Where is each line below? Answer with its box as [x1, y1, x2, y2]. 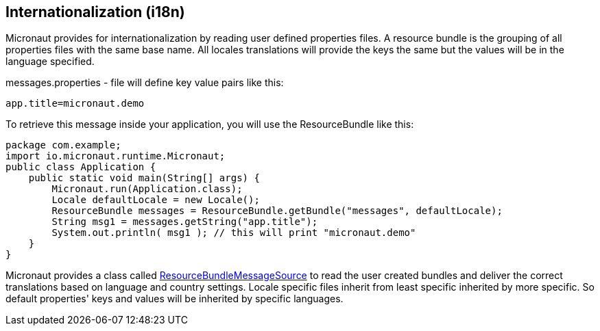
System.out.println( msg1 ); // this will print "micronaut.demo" [51, 227, 416, 239]
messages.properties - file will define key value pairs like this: [5, 77, 284, 89]
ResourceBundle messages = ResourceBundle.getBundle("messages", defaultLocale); [51, 205, 503, 217]
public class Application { [5, 161, 156, 173]
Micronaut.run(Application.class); [51, 183, 243, 195]
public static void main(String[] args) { [28, 172, 260, 184]
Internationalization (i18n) [5, 3, 185, 21]
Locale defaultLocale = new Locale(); [51, 194, 260, 206]
